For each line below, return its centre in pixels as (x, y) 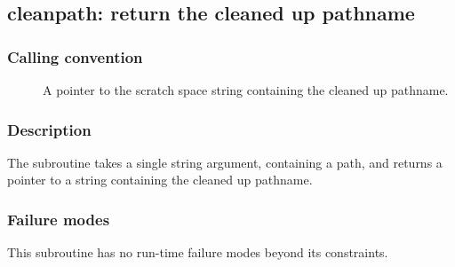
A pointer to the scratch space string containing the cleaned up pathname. (246, 90)
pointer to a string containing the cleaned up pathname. (160, 180)
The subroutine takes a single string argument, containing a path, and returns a (225, 162)
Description (49, 129)
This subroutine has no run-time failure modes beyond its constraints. (198, 252)
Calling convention (75, 56)
